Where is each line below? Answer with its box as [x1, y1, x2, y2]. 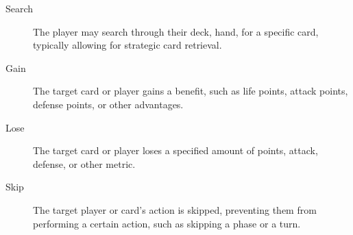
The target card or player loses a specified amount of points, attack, [33, 143, 318, 158]
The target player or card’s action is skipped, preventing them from [33, 202, 317, 217]
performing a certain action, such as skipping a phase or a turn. [33, 216, 301, 230]
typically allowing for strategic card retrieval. [33, 38, 222, 52]
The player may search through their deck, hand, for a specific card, [33, 24, 319, 38]
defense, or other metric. [33, 156, 136, 171]
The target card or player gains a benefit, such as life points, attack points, [33, 84, 348, 98]
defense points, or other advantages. [33, 97, 184, 111]
